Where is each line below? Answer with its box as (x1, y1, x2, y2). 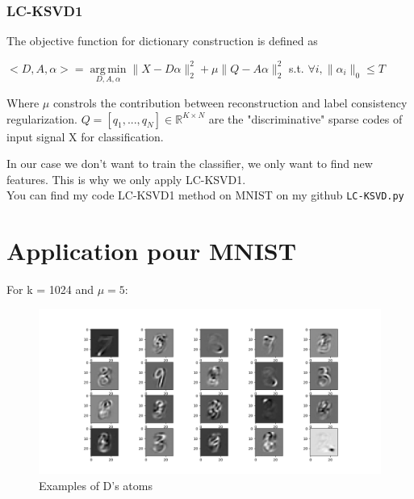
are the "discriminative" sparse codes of (208, 110, 403, 127)
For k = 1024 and (6, 281, 94, 298)
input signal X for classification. (6, 128, 164, 145)
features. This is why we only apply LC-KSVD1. (6, 170, 246, 187)
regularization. (6, 110, 77, 127)
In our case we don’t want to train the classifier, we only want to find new (6, 155, 373, 172)
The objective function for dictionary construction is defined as (6, 32, 318, 49)
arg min (90, 63, 127, 75)
